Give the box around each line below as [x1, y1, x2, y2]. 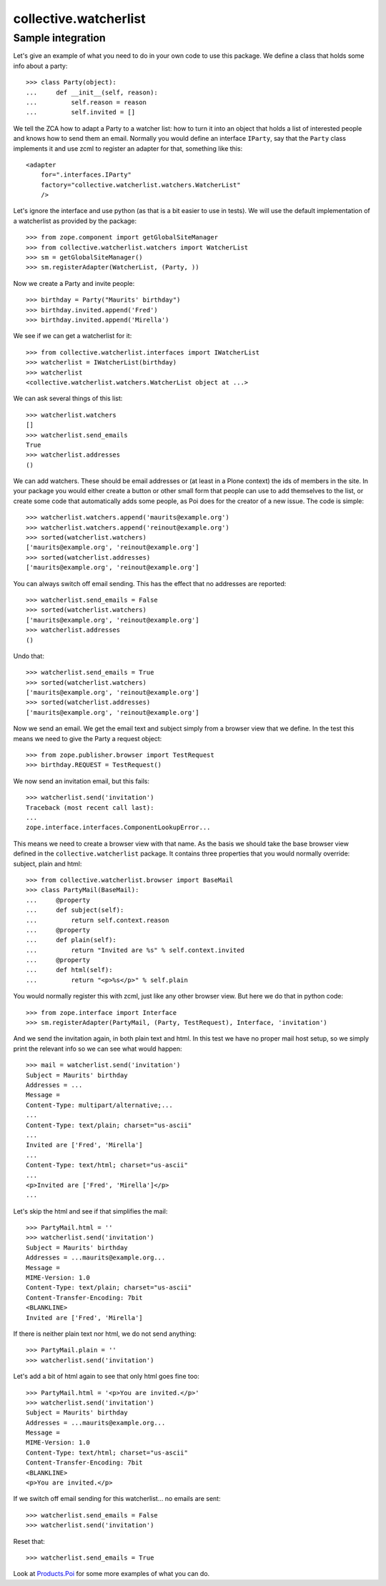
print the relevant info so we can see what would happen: [13, 1044, 182, 1053]
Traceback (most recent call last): [26, 803, 154, 811]
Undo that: [13, 651, 44, 660]
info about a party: [13, 61, 68, 70]
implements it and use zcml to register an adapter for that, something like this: [13, 144, 243, 153]
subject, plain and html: [13, 859, 82, 868]
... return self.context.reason [26, 916, 169, 924]
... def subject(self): [26, 906, 124, 914]
